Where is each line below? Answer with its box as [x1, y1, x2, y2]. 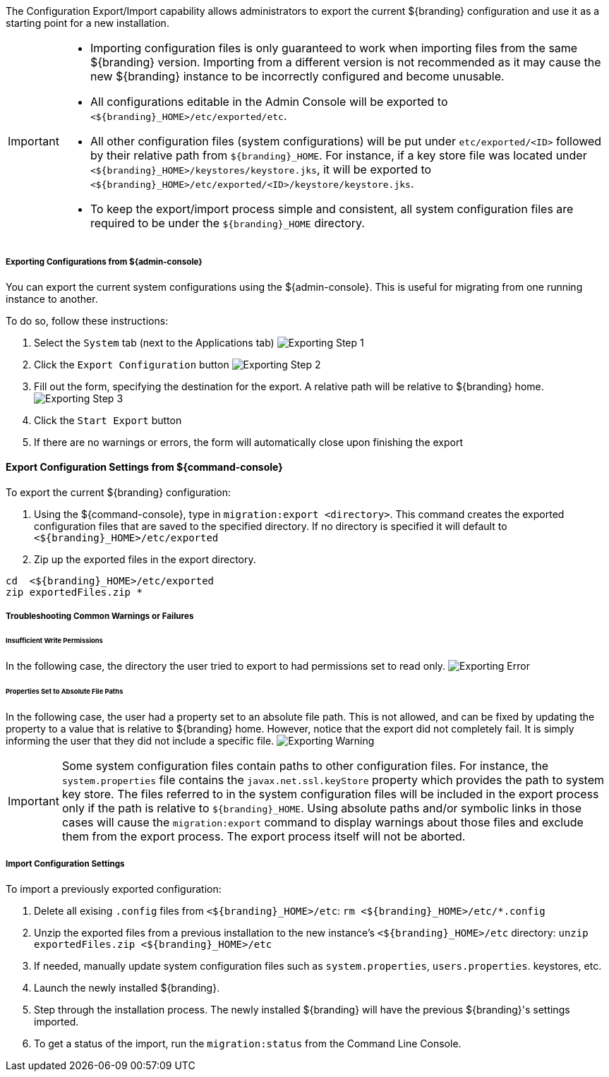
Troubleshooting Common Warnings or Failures [6, 611, 194, 622]
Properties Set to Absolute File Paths [6, 687, 123, 695]
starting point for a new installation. [6, 17, 169, 29]
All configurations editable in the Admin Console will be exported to [90, 95, 448, 109]
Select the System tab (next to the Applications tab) [34, 336, 275, 349]
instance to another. [6, 292, 98, 305]
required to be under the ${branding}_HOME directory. [90, 216, 365, 230]
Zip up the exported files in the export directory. [34, 553, 256, 565]
